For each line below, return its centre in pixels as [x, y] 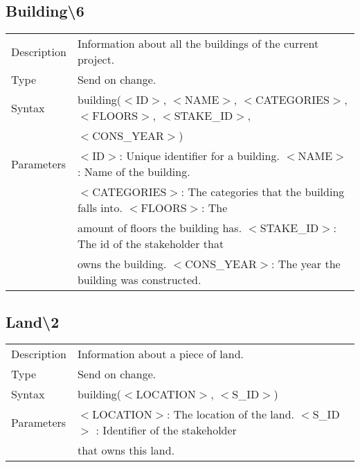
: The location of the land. [231, 414]
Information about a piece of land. [161, 354]
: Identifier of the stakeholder [166, 430]
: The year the [306, 264]
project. [96, 60]
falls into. [100, 208]
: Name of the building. [134, 172]
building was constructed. [139, 280]
